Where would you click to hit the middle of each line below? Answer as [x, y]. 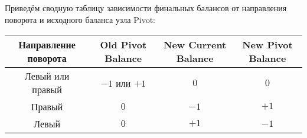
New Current [195, 45]
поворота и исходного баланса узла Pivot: [80, 19]
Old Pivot [123, 45]
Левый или [47, 76]
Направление [47, 45]
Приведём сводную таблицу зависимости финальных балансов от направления [146, 8]
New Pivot [267, 45]
